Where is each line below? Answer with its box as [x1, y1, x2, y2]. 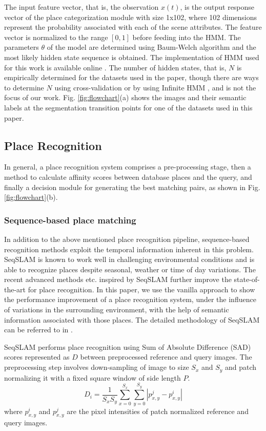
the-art [4, 284, 26, 294]
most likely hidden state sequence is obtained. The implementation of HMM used [4, 51, 259, 62]
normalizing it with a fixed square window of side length [4, 372, 181, 383]
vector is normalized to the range [4, 31, 108, 42]
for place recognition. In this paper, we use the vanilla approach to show [28, 284, 255, 294]
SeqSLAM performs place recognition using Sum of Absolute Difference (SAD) [4, 341, 251, 352]
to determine [4, 82, 44, 92]
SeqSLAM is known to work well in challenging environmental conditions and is [4, 254, 255, 265]
